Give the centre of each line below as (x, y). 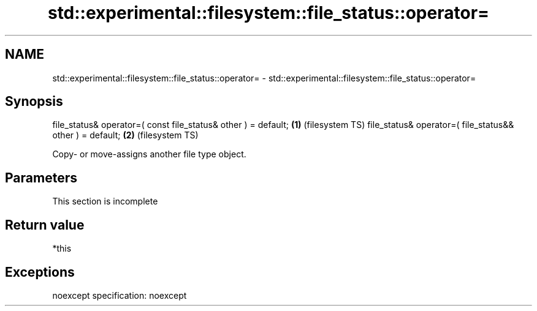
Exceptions (40, 272)
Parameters (41, 178)
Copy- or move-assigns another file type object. (149, 154)
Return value (45, 225)
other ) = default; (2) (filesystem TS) (125, 135)
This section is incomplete (105, 201)
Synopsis (34, 102)
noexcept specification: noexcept (120, 295)
